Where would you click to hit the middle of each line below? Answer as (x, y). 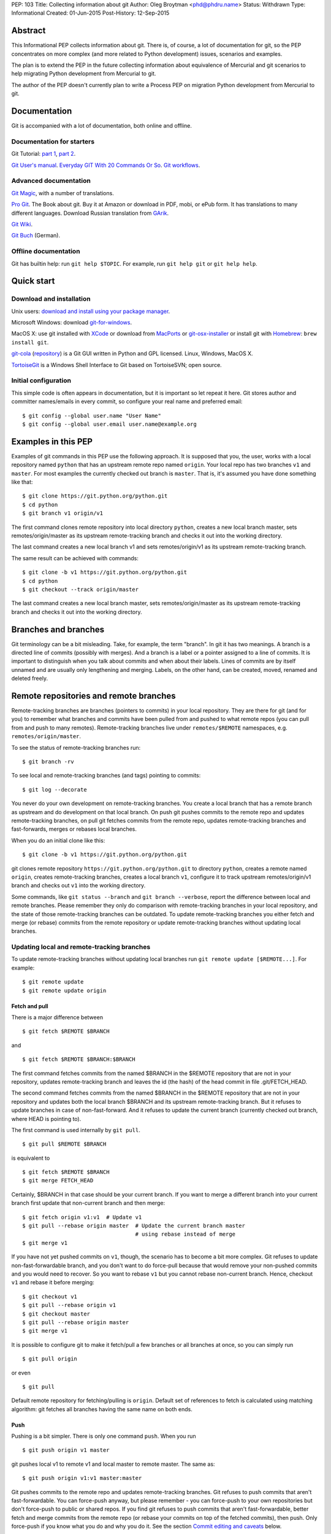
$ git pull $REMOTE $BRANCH (64, 1144)
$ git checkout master (56, 1314)
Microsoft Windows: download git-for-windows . (71, 323)
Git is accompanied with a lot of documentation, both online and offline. (102, 126)
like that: (22, 482)
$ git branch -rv (48, 762)
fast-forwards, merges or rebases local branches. (74, 829)
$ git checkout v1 (50, 1297)
